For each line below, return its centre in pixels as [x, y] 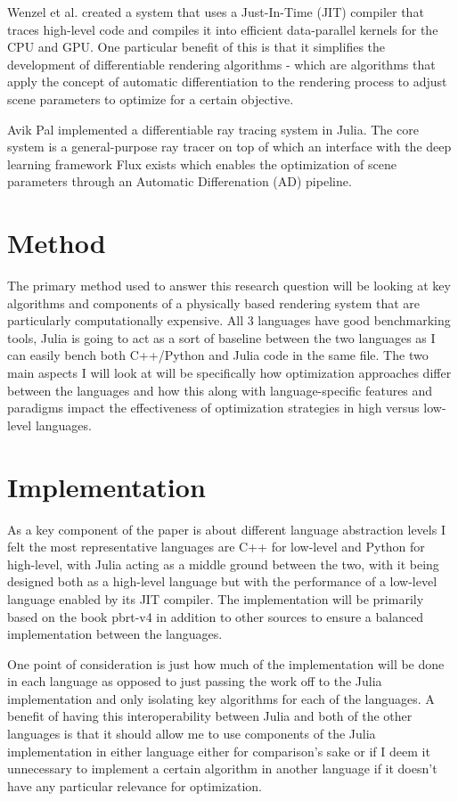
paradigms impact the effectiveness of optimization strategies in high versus [213, 408]
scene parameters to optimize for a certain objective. [151, 98]
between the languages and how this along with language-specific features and [220, 390]
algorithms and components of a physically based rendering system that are [214, 302]
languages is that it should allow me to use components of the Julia [192, 734]
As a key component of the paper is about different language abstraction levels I [226, 529]
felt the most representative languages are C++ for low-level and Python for [216, 547]
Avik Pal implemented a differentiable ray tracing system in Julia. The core [213, 129]
